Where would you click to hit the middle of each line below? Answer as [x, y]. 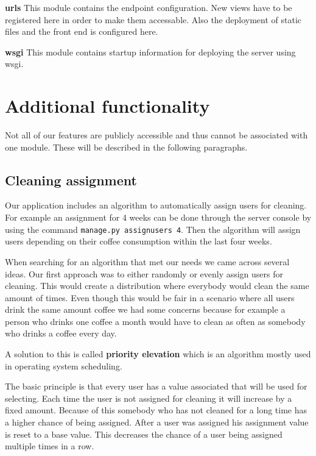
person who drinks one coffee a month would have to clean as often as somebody [155, 321]
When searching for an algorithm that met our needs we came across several [147, 261]
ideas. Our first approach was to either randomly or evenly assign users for [144, 273]
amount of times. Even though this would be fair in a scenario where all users [150, 297]
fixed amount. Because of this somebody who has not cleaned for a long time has [156, 410]
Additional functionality [107, 106]
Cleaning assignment [71, 180]
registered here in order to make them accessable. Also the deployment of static [153, 19]
